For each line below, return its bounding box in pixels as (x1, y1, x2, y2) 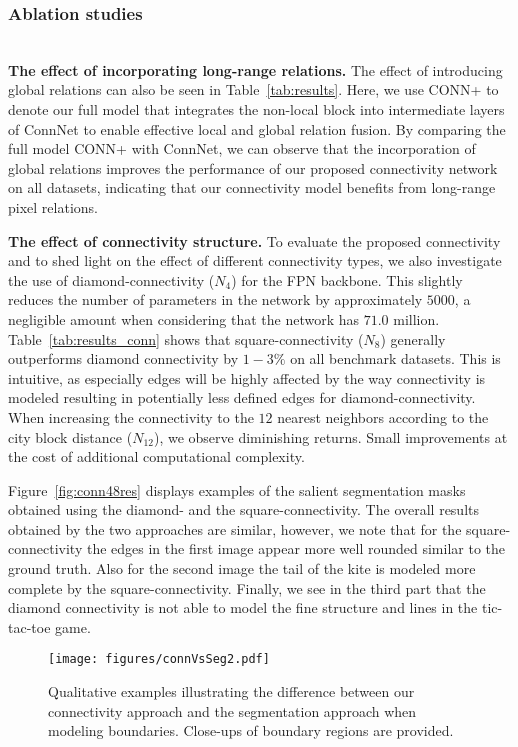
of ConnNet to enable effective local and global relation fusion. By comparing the (8, 118, 506, 139)
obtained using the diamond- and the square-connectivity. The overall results (8, 499, 480, 520)
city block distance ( (8, 426, 133, 447)
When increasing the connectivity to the (8, 406, 254, 427)
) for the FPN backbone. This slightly (231, 269, 463, 290)
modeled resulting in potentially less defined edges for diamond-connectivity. (8, 387, 476, 408)
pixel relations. (8, 196, 98, 217)
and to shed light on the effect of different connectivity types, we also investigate (8, 250, 502, 271)
